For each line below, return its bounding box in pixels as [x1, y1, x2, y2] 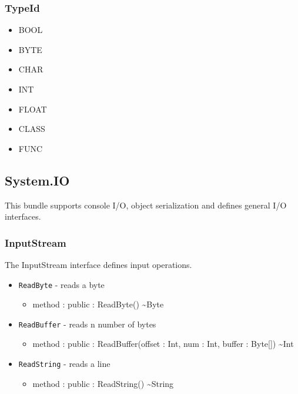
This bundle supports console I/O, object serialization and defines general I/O [5, 198, 287, 211]
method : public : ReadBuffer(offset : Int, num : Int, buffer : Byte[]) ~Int [32, 337, 294, 350]
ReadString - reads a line [18, 357, 111, 370]
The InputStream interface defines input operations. [5, 258, 192, 270]
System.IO [5, 171, 70, 189]
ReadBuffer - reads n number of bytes [18, 317, 156, 330]
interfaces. [5, 210, 41, 223]
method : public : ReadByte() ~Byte [32, 298, 164, 310]
